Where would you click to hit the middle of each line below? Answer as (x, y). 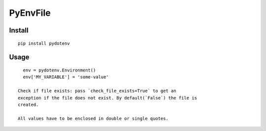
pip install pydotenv (44, 43)
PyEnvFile (30, 13)
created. (28, 104)
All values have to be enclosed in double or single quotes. (93, 118)
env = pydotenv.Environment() (59, 70)
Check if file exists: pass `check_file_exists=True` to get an (97, 91)
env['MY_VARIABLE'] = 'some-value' (66, 77)
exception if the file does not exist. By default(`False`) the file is (107, 98)
